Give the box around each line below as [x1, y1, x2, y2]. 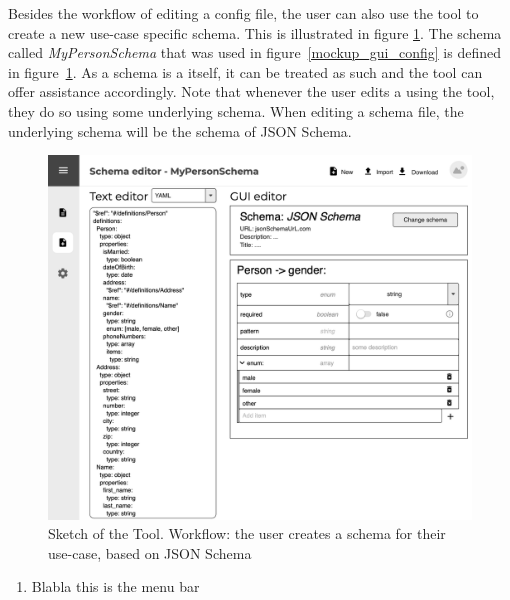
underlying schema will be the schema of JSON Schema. [8, 120, 352, 141]
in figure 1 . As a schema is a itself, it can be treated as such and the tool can [8, 61, 483, 82]
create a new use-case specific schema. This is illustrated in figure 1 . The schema [8, 22, 502, 43]
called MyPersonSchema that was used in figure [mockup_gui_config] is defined [8, 42, 502, 63]
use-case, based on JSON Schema [48, 542, 252, 563]
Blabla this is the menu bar [31, 576, 200, 597]
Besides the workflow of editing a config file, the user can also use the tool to [8, 3, 479, 23]
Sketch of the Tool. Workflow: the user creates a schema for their [48, 523, 446, 544]
